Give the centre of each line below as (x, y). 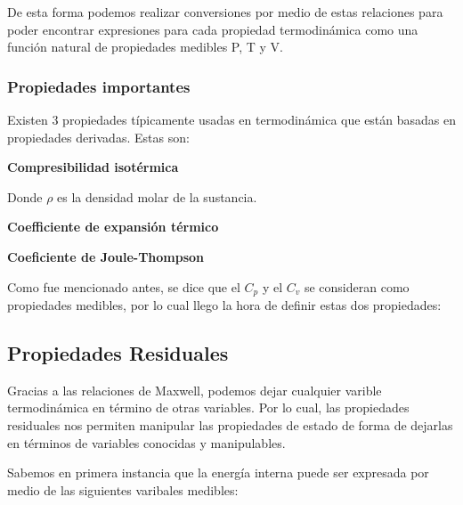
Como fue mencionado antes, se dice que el (124, 286)
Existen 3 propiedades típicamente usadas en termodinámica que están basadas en (232, 119)
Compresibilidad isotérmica (93, 167)
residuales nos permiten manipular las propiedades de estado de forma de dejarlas (230, 425)
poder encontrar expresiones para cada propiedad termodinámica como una (213, 29)
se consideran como (357, 286)
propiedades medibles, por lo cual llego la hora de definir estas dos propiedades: (224, 305)
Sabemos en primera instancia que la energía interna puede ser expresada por (218, 472)
